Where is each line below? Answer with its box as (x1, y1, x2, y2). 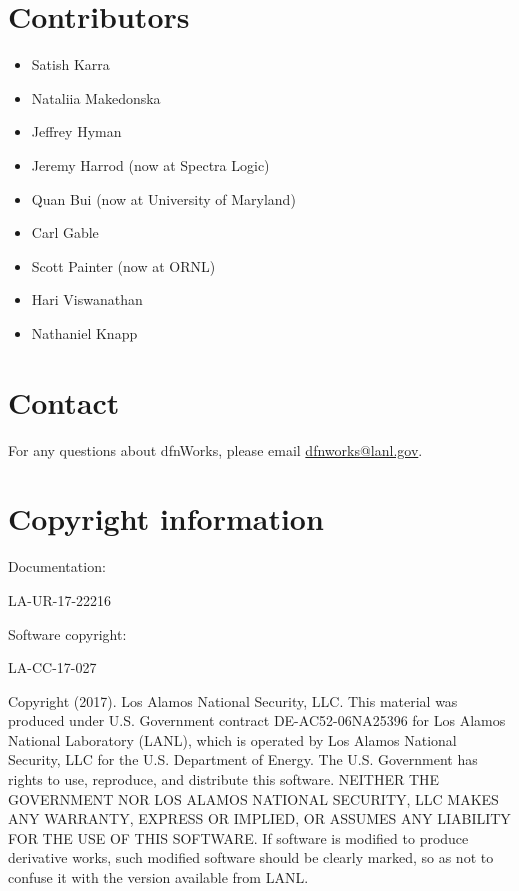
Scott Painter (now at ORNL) (31, 255, 216, 276)
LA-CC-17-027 (8, 657, 97, 678)
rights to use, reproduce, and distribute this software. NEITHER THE (8, 769, 440, 790)
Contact (8, 381, 120, 422)
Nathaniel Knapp (31, 322, 138, 343)
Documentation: (8, 556, 106, 577)
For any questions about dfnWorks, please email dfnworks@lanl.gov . (8, 439, 423, 460)
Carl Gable (31, 222, 99, 243)
